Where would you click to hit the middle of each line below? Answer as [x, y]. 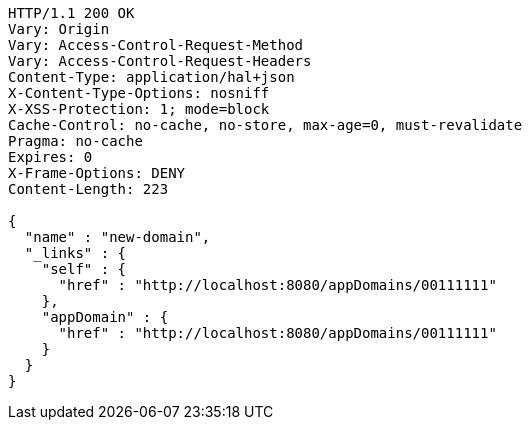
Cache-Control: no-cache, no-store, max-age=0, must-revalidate [265, 125]
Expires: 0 [50, 157]
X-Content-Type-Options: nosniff [139, 93]
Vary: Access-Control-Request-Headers [160, 61]
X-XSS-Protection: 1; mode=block [139, 109]
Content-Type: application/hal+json [151, 77]
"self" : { [84, 269]
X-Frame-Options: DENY [97, 173]
